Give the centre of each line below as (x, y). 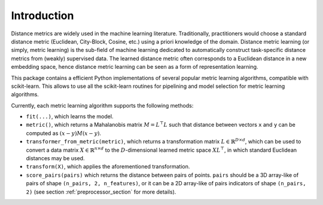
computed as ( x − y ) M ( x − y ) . (64, 133)
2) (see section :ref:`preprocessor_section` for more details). (101, 192)
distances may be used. (55, 158)
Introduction (42, 16)
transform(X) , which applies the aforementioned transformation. (108, 167)
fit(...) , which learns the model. (70, 117)
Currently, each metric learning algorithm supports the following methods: (102, 105)
